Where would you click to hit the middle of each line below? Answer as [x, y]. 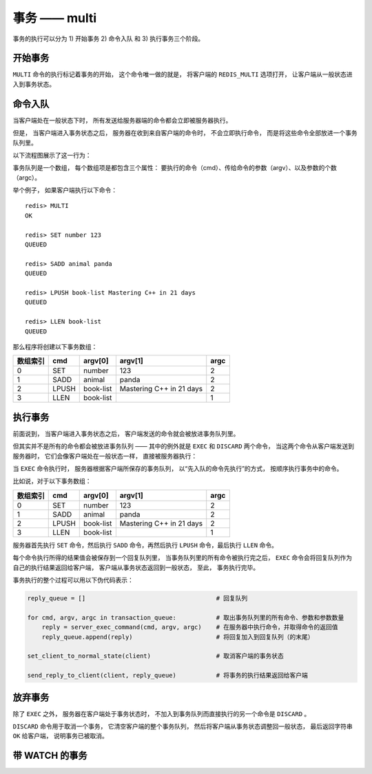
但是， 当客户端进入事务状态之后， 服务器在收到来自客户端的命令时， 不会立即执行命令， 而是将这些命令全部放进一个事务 [185, 133]
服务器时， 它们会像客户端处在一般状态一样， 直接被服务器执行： [105, 456]
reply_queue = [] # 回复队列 [137, 598]
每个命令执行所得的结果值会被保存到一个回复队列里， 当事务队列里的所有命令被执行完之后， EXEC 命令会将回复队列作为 [183, 558]
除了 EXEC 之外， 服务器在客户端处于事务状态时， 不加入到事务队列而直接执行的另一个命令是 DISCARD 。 [162, 713]
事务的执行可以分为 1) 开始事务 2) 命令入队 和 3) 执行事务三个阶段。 [108, 39]
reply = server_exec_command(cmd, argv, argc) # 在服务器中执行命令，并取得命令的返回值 [190, 627]
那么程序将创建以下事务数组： [55, 346]
